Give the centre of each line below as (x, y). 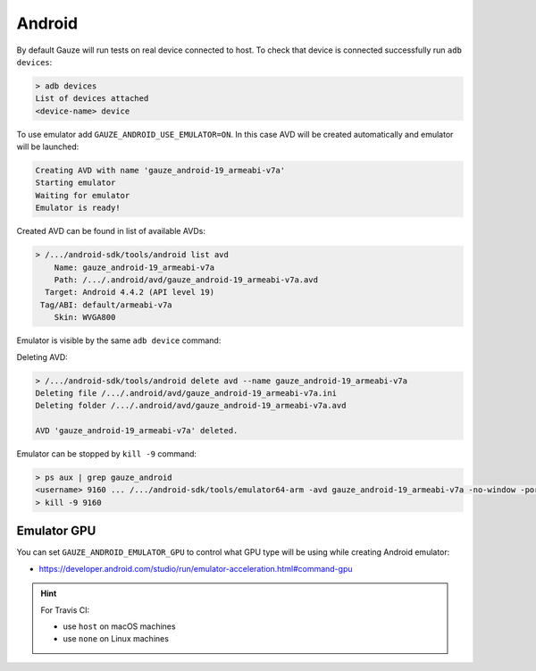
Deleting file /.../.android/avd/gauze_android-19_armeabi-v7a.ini (186, 393)
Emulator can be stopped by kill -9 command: (106, 454)
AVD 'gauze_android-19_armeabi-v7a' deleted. (137, 431)
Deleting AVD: (42, 356)
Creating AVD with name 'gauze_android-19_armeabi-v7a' (160, 171)
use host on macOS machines (119, 626)
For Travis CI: (65, 610)
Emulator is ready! (78, 208)
